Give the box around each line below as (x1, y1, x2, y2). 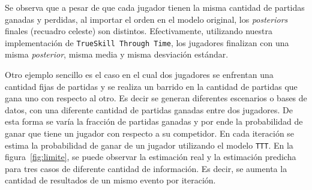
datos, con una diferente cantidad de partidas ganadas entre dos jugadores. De (5, 103, 293, 116)
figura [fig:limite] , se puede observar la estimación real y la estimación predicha (5, 150, 296, 163)
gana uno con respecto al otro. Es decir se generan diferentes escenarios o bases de (5, 92, 307, 104)
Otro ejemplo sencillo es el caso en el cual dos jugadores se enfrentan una (5, 68, 274, 81)
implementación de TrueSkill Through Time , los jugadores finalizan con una (5, 36, 289, 49)
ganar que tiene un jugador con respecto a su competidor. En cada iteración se (5, 127, 295, 139)
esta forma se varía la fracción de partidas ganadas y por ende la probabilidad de (5, 115, 303, 128)
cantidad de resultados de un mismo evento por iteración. (5, 174, 216, 186)
